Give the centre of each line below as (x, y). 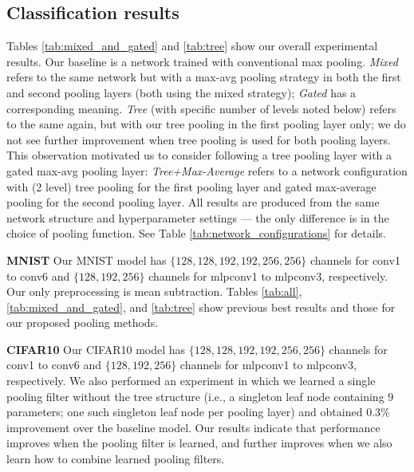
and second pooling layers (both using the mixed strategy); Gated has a (181, 92)
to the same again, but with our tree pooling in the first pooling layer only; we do (206, 124)
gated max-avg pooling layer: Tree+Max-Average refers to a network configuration (207, 170)
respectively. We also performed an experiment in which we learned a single (191, 381)
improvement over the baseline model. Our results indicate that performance (193, 427)
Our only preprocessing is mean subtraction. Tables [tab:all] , (154, 291)
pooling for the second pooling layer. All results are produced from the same (193, 202)
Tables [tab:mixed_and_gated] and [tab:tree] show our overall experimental (192, 46)
